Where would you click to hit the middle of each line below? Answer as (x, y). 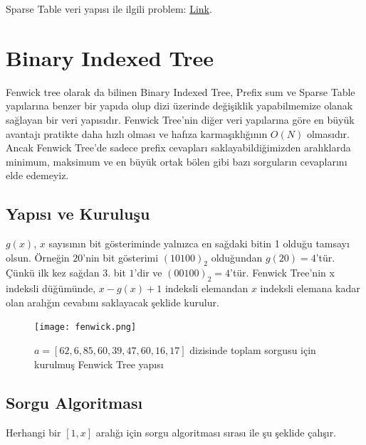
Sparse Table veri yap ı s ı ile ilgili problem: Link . (109, 9)
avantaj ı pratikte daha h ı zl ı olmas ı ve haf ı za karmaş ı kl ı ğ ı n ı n (137, 133)
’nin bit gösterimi (121, 257)
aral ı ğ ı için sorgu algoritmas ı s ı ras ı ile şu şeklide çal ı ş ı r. (216, 432)
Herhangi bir (33, 432)
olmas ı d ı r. (328, 133)
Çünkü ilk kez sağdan (53, 273)
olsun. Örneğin (38, 257)
